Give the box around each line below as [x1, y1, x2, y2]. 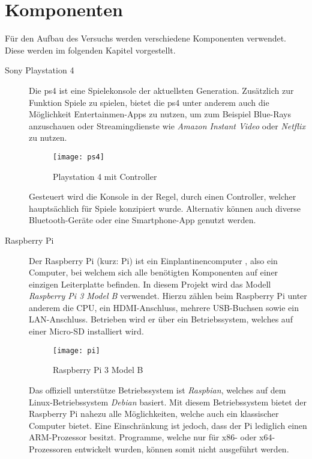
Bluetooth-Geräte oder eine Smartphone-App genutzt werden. [29, 214, 256, 226]
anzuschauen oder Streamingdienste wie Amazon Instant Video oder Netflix [29, 119, 305, 132]
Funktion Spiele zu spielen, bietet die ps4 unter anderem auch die [29, 96, 269, 108]
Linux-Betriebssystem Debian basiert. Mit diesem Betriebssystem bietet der [29, 395, 307, 408]
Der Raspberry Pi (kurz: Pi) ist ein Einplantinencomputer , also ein [29, 254, 278, 266]
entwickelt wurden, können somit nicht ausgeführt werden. [74, 442, 289, 455]
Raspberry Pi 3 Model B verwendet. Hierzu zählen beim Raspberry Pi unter [29, 289, 307, 302]
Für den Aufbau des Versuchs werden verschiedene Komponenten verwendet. [5, 32, 286, 45]
